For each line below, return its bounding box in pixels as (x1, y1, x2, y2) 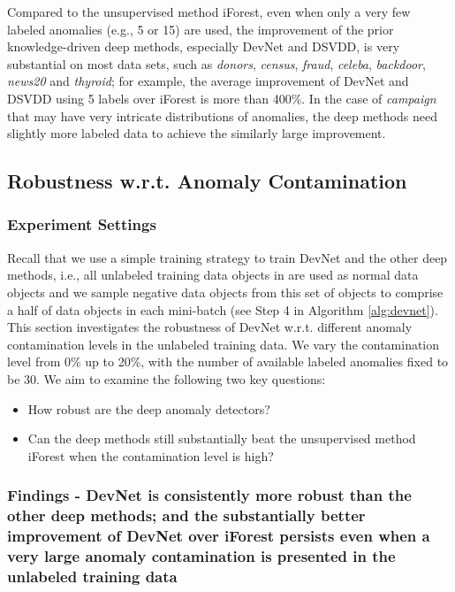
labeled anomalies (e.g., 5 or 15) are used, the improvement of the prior (7, 19, 394, 38)
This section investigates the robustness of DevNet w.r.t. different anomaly (7, 318, 413, 336)
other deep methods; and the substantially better (7, 504, 366, 527)
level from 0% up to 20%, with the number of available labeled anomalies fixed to (7, 352, 449, 371)
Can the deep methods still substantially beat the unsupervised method (27, 429, 416, 448)
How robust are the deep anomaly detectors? (27, 399, 270, 418)
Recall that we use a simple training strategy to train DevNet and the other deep (7, 248, 448, 266)
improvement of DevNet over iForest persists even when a (7, 525, 430, 547)
